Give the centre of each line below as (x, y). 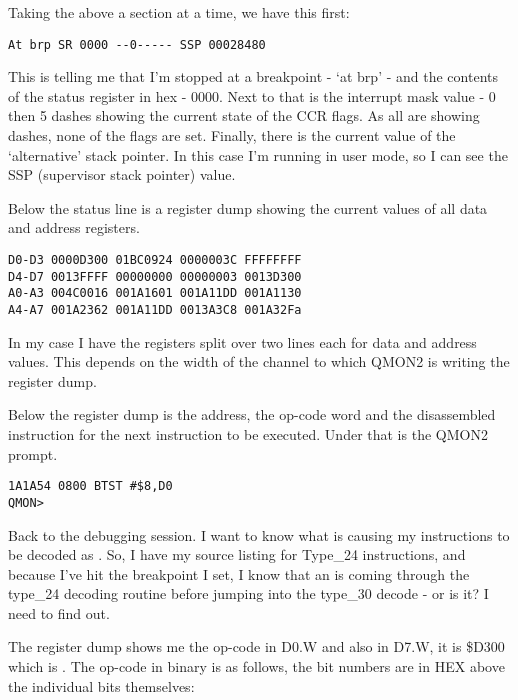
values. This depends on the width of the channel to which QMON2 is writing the (259, 361)
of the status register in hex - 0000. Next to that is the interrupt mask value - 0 (252, 95)
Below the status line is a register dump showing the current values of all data (248, 207)
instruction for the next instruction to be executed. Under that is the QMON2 (248, 434)
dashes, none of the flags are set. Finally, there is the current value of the (232, 135)
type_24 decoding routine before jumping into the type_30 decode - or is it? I (248, 593)
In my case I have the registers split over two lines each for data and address (242, 341)
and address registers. (74, 227)
